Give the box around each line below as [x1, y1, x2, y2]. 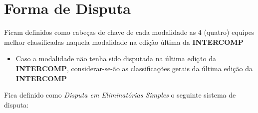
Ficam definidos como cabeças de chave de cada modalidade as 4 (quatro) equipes [4, 27, 255, 37]
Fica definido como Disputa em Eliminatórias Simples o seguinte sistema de [4, 90, 236, 100]
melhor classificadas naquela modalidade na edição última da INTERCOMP [4, 36, 244, 47]
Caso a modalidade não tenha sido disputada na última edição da [15, 53, 216, 64]
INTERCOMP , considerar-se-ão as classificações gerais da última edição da [15, 63, 253, 73]
